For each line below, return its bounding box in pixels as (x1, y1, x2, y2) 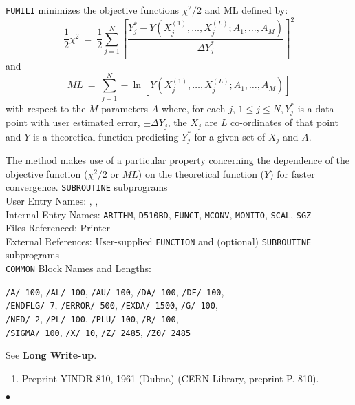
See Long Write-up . (6, 348, 97, 362)
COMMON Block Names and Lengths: (6, 261, 151, 276)
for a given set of (194, 129, 266, 143)
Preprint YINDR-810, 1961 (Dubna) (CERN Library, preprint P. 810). (21, 371, 319, 385)
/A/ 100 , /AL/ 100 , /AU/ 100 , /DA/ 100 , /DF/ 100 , (6, 284, 224, 298)
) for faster (270, 166, 315, 180)
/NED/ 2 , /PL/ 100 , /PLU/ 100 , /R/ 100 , (6, 311, 179, 325)
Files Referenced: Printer (6, 220, 111, 235)
